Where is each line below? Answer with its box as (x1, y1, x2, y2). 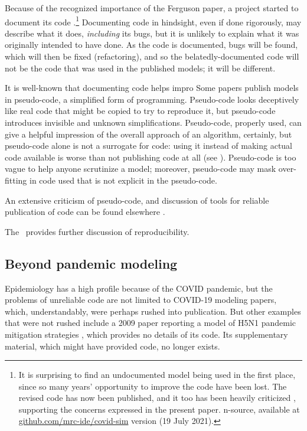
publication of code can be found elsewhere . (5, 205, 165, 218)
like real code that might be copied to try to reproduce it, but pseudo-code (5, 105, 276, 117)
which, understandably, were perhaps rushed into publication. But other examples (5, 305, 301, 317)
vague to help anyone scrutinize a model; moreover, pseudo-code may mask (5, 162, 276, 175)
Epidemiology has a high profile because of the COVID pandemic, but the (5, 282, 273, 294)
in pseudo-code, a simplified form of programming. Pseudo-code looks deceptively (5, 93, 299, 105)
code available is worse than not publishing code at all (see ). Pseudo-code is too (5, 151, 296, 163)
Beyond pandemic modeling (5, 254, 178, 272)
